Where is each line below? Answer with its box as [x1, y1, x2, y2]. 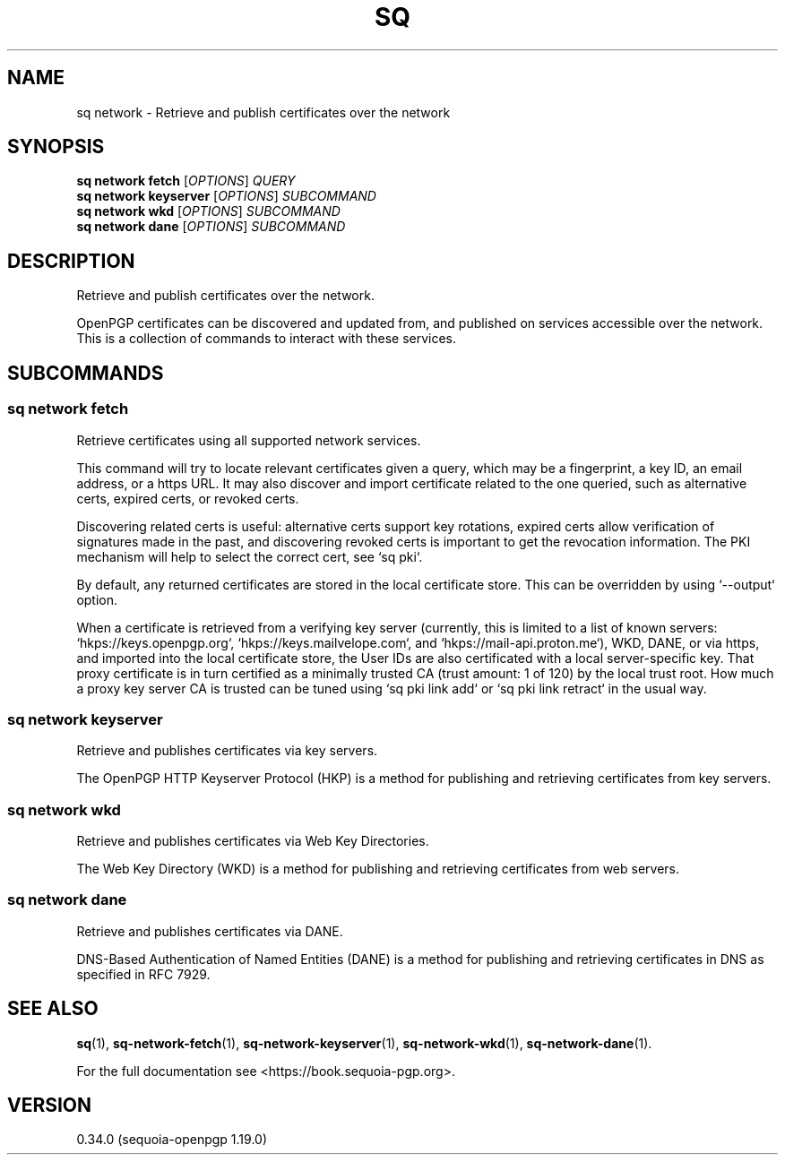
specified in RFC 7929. [76, 966, 211, 982]
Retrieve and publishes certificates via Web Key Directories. [76, 833, 429, 848]
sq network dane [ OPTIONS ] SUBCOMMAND [76, 219, 346, 235]
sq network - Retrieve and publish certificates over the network [76, 104, 451, 120]
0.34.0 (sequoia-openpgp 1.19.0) [76, 1132, 268, 1148]
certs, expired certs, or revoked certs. [76, 490, 299, 506]
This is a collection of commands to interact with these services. [76, 331, 457, 347]
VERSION [7, 1094, 92, 1117]
